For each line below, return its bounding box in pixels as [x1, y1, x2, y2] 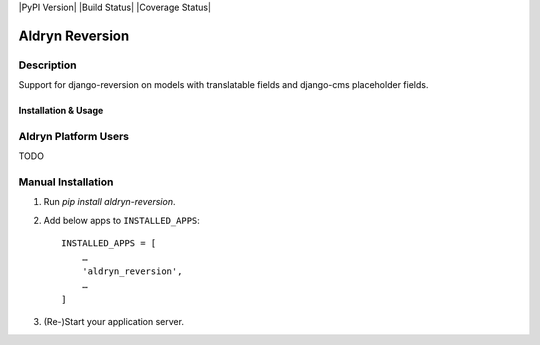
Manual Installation [18, 175, 114, 189]
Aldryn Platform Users [18, 129, 130, 143]
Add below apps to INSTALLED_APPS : [43, 214, 200, 226]
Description [18, 58, 77, 72]
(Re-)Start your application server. [43, 316, 185, 328]
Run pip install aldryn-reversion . [43, 196, 176, 208]
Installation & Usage [18, 105, 104, 117]
